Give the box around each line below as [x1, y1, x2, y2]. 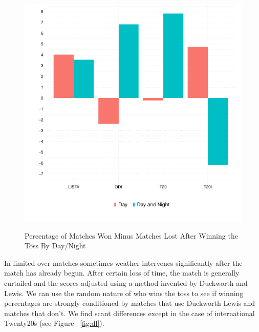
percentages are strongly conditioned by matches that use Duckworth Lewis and [4, 298, 255, 308]
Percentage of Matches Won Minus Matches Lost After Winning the [25, 230, 238, 241]
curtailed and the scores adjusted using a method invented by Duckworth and [4, 277, 248, 288]
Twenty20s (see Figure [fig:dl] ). [4, 318, 104, 328]
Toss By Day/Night [25, 240, 86, 251]
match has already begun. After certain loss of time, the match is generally [4, 267, 240, 278]
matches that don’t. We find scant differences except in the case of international [4, 307, 255, 318]
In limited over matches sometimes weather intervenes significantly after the [4, 257, 243, 268]
